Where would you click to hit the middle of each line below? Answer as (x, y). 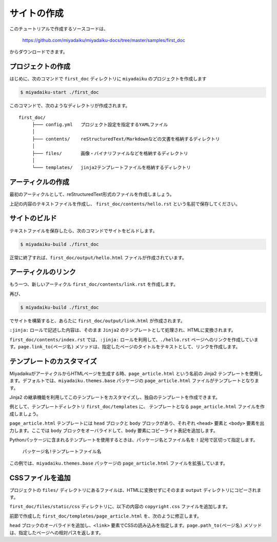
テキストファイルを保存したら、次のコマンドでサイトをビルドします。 (83, 231)
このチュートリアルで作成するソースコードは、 (59, 29)
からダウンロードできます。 (38, 52)
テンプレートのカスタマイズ (53, 361)
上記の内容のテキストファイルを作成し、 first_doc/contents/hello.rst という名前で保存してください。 (125, 204)
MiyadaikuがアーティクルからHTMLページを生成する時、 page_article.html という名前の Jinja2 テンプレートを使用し (136, 373)
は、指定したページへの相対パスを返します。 (56, 532)
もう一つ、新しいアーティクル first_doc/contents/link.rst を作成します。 (94, 284)
